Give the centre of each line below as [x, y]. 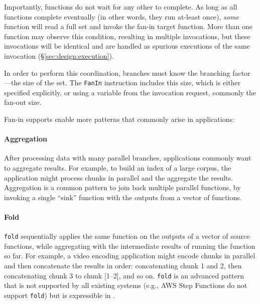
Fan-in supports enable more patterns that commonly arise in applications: [119, 119]
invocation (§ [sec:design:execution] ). [59, 55]
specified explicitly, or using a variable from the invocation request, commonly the [130, 92]
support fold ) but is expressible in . [60, 295]
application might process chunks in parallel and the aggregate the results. [118, 177]
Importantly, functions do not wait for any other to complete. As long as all [121, 7]
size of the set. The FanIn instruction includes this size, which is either [132, 83]
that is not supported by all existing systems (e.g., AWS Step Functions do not [126, 285]
